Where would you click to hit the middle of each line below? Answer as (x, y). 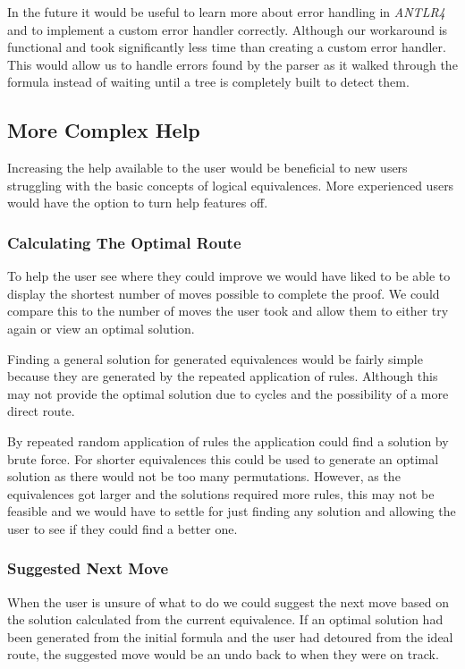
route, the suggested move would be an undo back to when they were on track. (223, 654)
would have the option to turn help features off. (138, 203)
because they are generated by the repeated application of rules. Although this (223, 376)
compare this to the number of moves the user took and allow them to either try (228, 311)
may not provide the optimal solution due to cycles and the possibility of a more (228, 393)
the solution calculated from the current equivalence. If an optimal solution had (225, 619)
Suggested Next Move (88, 568)
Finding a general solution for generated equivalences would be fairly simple (215, 358)
